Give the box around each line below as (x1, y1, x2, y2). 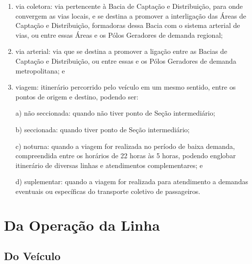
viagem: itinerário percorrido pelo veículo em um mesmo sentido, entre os (15, 82, 236, 92)
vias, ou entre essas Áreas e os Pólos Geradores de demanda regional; (15, 29, 223, 40)
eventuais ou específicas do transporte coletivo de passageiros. (15, 186, 201, 196)
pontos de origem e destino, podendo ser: (15, 91, 138, 101)
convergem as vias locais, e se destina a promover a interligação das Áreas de (15, 10, 246, 21)
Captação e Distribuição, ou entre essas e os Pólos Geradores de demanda (15, 55, 236, 66)
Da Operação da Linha (4, 215, 160, 235)
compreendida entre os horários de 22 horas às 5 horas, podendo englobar (15, 150, 236, 161)
